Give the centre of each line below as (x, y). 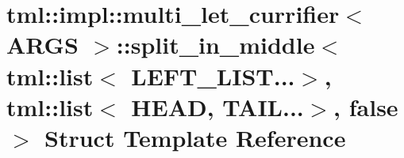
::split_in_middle (215, 45)
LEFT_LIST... (213, 75)
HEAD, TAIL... (217, 106)
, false (366, 106)
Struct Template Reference (195, 137)
